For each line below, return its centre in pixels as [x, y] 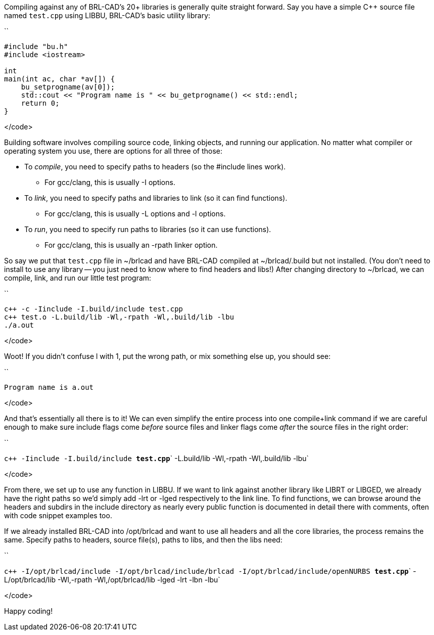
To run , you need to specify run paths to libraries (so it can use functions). [148, 229]
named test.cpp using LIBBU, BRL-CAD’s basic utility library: [107, 15]
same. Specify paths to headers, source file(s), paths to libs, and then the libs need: [143, 540]
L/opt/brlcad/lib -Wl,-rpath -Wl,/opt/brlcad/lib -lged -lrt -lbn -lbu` [112, 580]
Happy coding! [29, 611]
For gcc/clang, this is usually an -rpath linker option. [131, 245]
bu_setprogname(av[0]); [68, 87]
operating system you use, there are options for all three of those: [113, 151]
